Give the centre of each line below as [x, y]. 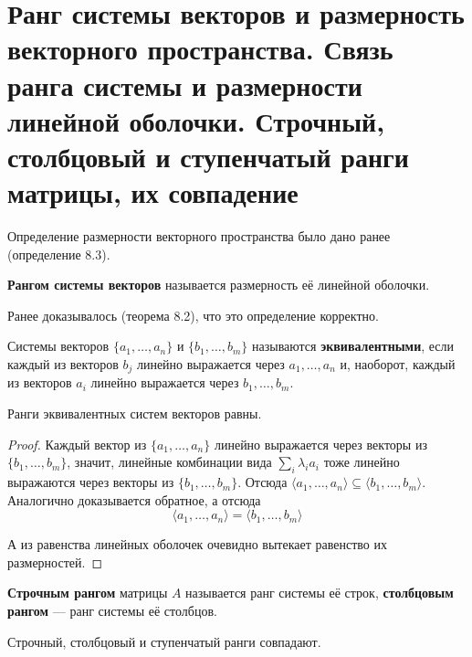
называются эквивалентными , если [353, 346]
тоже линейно [362, 462]
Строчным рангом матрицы [88, 593]
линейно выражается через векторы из [320, 444]
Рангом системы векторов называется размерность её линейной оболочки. [219, 285]
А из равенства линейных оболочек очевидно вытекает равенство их [197, 544]
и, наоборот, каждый [398, 364]
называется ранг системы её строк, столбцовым [320, 593]
